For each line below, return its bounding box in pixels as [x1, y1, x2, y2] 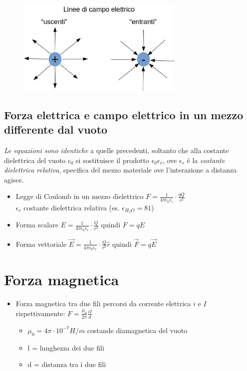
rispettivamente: [15, 308, 65, 318]
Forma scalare [15, 219, 58, 230]
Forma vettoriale [15, 238, 67, 249]
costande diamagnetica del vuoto [87, 325, 188, 335]
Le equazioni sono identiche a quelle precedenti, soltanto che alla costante [4, 145, 229, 156]
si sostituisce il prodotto [76, 155, 149, 165]
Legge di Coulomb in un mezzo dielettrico [15, 191, 144, 201]
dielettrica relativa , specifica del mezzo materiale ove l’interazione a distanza [4, 165, 237, 175]
